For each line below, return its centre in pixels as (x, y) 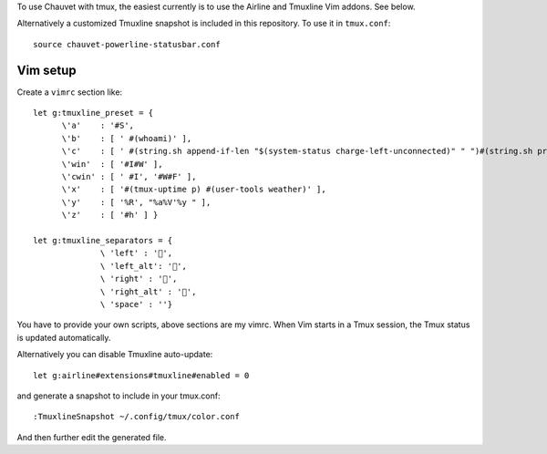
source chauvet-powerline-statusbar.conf (127, 44)
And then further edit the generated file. (92, 437)
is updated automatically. (64, 337)
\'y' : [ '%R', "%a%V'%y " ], (136, 202)
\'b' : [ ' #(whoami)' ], (127, 138)
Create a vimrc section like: (70, 92)
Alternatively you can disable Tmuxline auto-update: (115, 355)
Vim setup (46, 70)
